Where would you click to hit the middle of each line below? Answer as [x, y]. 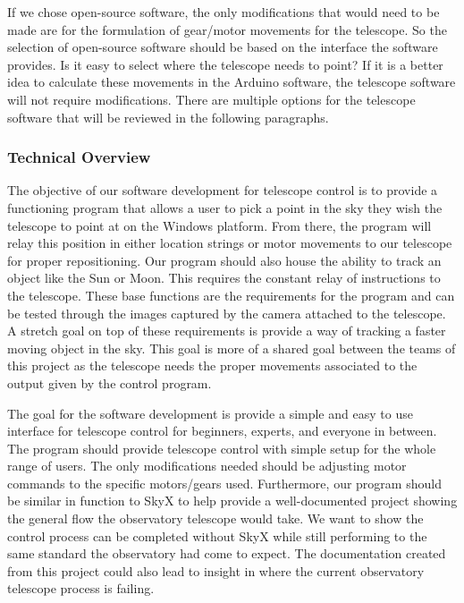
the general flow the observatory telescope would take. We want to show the [215, 518]
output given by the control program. [110, 382]
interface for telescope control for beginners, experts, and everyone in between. [222, 431]
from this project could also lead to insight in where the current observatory [216, 570]
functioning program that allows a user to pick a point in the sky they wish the [225, 207]
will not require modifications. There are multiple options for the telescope [211, 99]
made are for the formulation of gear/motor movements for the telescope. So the [227, 29]
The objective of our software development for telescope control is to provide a [223, 190]
